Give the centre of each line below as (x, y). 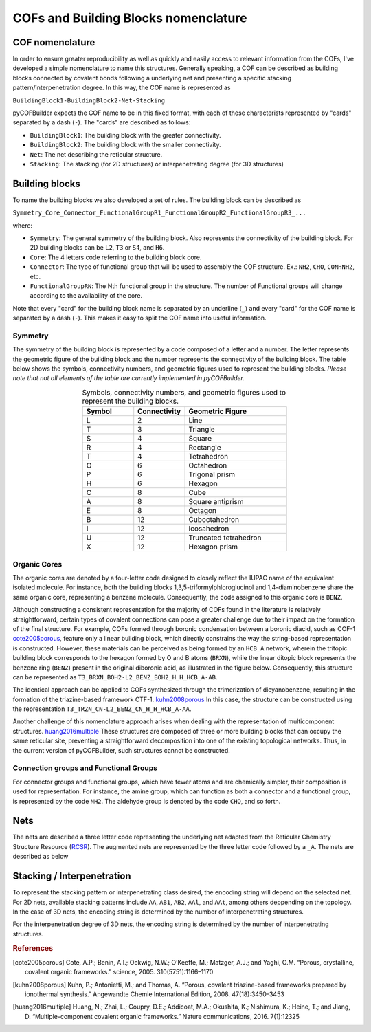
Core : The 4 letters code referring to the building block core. (116, 257)
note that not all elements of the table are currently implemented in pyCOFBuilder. (129, 378)
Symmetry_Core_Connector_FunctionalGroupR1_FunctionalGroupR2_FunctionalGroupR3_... (159, 213)
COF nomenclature (54, 42)
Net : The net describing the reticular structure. (96, 154)
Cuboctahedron (214, 520)
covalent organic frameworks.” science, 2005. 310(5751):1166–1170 (119, 972)
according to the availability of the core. (86, 296)
